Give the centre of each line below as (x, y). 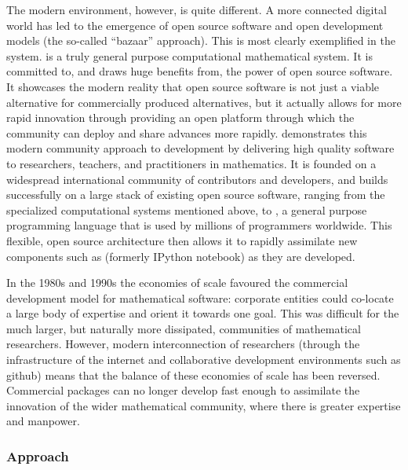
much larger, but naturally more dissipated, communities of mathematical (184, 328)
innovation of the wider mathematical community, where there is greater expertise (204, 405)
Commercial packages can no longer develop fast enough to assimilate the (183, 390)
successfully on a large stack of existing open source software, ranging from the (196, 195)
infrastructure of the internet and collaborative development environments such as (204, 360)
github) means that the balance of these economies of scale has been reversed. (193, 375)
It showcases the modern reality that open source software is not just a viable (193, 86)
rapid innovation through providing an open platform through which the (180, 117)
